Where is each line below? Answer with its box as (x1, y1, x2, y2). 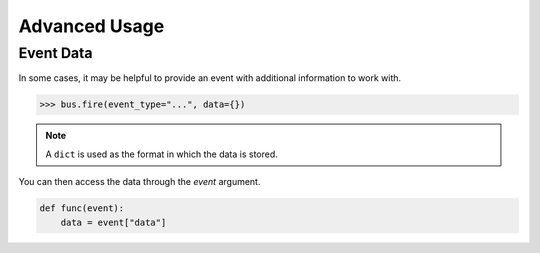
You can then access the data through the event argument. (18, 176, 261, 188)
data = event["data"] (60, 216, 167, 228)
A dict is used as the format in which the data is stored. (45, 148, 279, 160)
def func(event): (39, 203, 125, 214)
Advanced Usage (18, 15, 165, 37)
